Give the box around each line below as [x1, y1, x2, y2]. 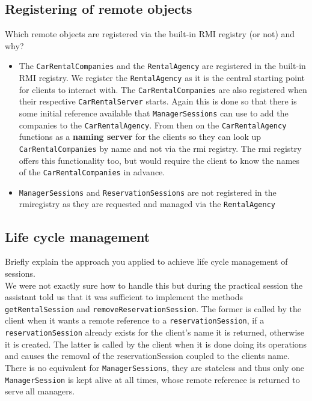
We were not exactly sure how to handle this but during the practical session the [5, 279, 303, 291]
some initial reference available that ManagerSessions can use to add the [19, 107, 289, 119]
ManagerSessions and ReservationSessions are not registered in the [19, 185, 277, 198]
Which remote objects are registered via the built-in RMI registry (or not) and [5, 28, 295, 40]
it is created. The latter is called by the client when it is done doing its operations [5, 337, 307, 350]
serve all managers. [5, 385, 75, 397]
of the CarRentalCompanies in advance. [19, 166, 165, 178]
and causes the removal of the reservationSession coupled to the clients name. [5, 349, 290, 362]
